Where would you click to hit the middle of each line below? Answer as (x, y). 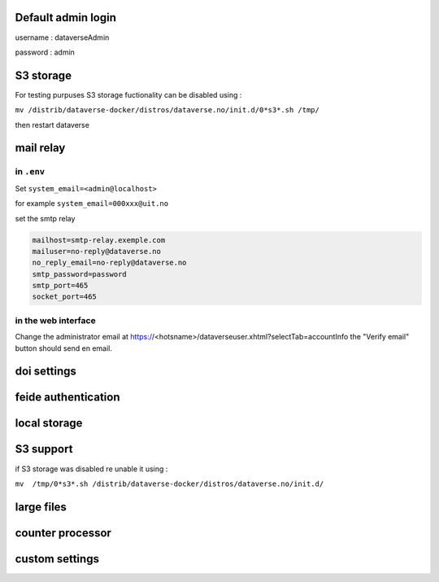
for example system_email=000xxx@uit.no (92, 203)
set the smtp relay (45, 218)
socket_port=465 (65, 297)
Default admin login (66, 18)
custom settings (57, 559)
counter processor (63, 533)
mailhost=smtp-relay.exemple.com (99, 240)
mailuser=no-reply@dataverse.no (97, 251)
